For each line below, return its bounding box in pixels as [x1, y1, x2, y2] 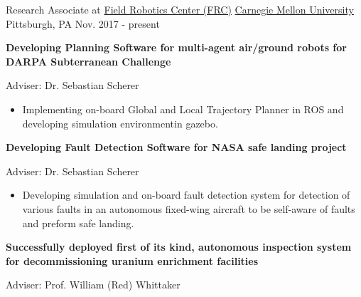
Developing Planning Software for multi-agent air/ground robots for [6, 40, 347, 55]
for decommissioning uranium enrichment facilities [6, 253, 259, 268]
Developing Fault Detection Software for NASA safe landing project [6, 140, 347, 155]
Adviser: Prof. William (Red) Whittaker [6, 277, 180, 292]
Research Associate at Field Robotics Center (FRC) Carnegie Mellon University [6, 2, 354, 16]
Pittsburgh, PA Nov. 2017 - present [6, 16, 160, 31]
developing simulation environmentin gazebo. [22, 115, 218, 130]
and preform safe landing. [22, 215, 134, 230]
